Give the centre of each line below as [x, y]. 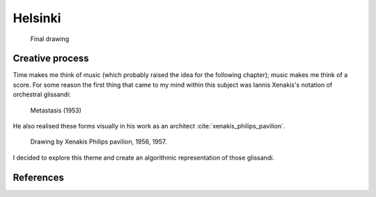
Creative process [51, 59]
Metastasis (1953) [56, 110]
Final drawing [50, 39]
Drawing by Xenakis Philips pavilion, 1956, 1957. [99, 142]
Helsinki [37, 18]
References [38, 177]
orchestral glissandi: [42, 94]
